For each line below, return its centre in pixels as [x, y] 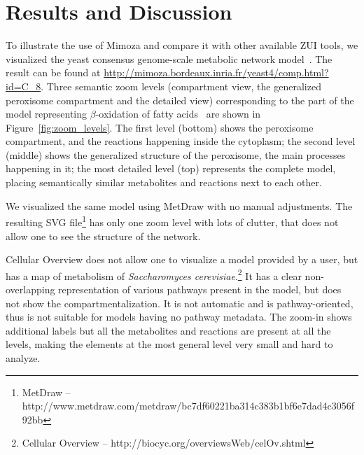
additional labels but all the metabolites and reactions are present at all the [168, 330]
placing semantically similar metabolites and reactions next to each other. [164, 182]
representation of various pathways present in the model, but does [200, 289]
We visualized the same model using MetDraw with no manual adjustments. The [179, 205]
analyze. [23, 357]
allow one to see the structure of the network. [103, 236]
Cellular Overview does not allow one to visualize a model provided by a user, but [182, 259]
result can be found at [53, 72]
